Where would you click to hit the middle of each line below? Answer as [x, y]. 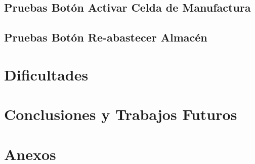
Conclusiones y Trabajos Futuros [121, 114]
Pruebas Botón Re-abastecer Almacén [106, 37]
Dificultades [46, 74]
